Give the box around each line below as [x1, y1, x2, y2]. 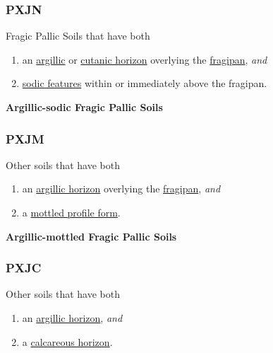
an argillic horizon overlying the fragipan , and [22, 181, 221, 196]
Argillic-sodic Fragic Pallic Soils [6, 100, 163, 114]
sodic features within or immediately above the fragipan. [22, 76, 267, 91]
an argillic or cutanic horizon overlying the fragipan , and [22, 52, 267, 66]
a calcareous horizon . [22, 334, 113, 349]
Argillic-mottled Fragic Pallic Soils [6, 228, 177, 243]
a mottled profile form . [22, 205, 121, 219]
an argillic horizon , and [22, 311, 123, 325]
